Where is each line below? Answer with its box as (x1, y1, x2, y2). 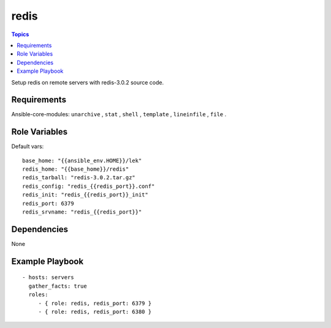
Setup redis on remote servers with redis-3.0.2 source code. (11, 78, 164, 86)
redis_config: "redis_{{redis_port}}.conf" (22, 182, 155, 190)
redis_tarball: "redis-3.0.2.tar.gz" (22, 174, 136, 181)
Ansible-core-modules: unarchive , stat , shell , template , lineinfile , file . (11, 111, 227, 118)
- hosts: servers (22, 274, 74, 281)
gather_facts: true (28, 282, 87, 289)
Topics (11, 31, 29, 38)
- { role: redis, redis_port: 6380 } (38, 308, 152, 315)
